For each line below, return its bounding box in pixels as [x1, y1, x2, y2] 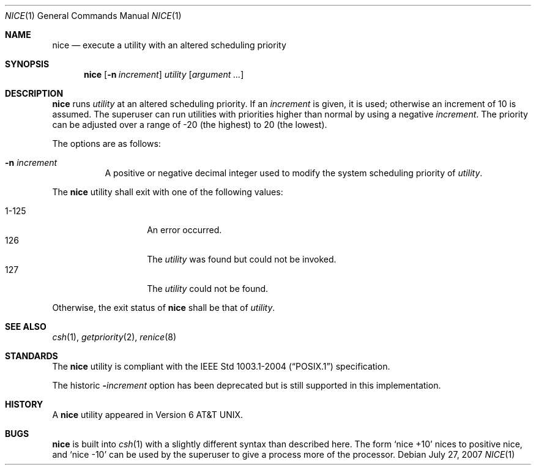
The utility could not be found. [147, 283, 269, 294]
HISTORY [5, 399, 43, 409]
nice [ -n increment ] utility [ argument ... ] [84, 69, 244, 80]
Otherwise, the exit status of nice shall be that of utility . [52, 302, 275, 313]
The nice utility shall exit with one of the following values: [52, 187, 283, 197]
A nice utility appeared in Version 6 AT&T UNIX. [52, 409, 244, 420]
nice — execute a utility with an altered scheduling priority [52, 40, 286, 50]
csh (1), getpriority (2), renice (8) [52, 332, 176, 342]
